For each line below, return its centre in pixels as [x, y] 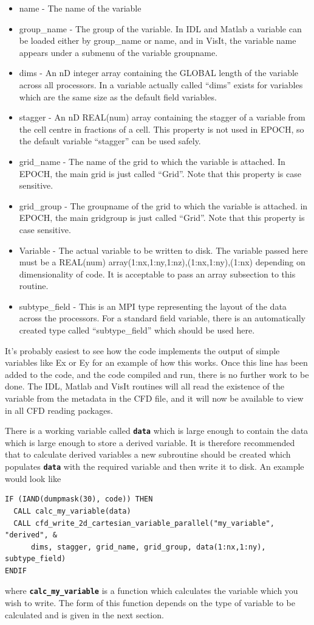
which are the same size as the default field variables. [118, 96]
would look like [33, 478]
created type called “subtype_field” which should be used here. [137, 330]
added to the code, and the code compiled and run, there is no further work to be [157, 374]
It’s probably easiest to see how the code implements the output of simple [142, 350]
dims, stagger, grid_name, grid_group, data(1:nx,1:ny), [148, 547]
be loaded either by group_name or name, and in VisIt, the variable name [158, 40]
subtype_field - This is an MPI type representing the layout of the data [153, 306]
